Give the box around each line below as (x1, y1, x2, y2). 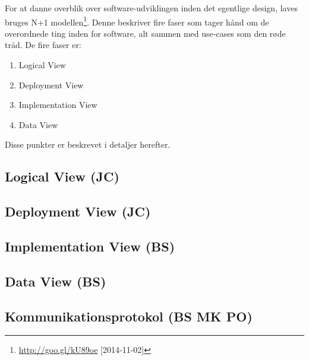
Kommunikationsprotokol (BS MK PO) (5, 307, 253, 325)
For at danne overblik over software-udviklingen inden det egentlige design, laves (5, 2, 298, 14)
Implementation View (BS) (5, 237, 175, 255)
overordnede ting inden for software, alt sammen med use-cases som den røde (5, 27, 286, 39)
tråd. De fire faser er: (5, 39, 81, 51)
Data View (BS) (5, 272, 106, 290)
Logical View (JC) (5, 167, 119, 186)
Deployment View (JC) (5, 202, 151, 221)
